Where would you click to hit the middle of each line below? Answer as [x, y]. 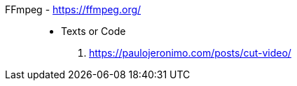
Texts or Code [94, 31]
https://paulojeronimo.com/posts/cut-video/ [190, 53]
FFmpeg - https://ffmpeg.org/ [73, 9]
